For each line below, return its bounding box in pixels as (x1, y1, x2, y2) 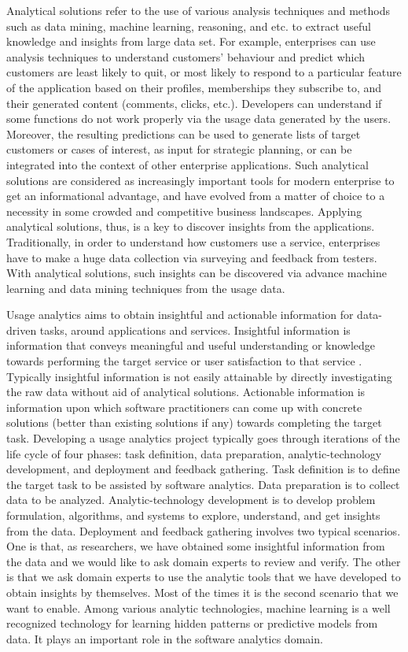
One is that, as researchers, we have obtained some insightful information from (6, 538, 385, 554)
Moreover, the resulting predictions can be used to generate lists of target (6, 125, 361, 142)
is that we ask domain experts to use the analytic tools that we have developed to (6, 569, 401, 585)
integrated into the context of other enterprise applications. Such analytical (6, 156, 369, 172)
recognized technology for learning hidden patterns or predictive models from (6, 615, 378, 632)
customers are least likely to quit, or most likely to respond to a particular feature (6, 64, 402, 80)
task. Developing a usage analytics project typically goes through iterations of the (6, 430, 400, 446)
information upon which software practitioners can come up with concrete (6, 398, 362, 415)
